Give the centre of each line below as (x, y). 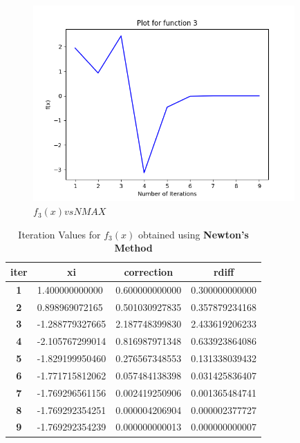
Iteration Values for (59, 234)
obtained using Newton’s (193, 234)
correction (149, 271)
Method (133, 248)
